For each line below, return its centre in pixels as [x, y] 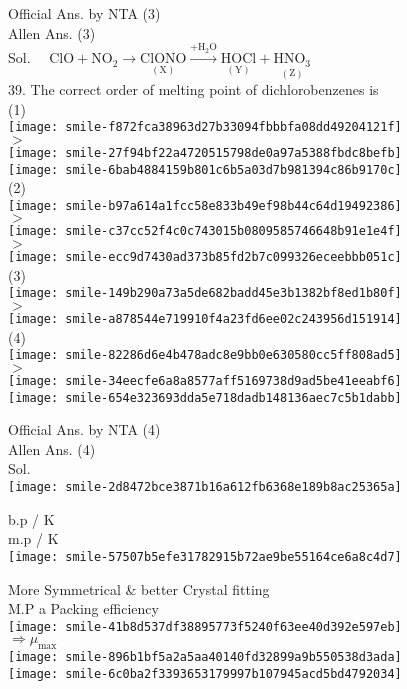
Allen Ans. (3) [52, 32]
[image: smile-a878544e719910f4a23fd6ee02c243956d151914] [205, 319]
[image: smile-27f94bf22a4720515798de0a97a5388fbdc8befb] [205, 152]
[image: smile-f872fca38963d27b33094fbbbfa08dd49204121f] [205, 127]
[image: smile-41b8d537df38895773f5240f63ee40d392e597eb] [205, 626]
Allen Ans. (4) [52, 448]
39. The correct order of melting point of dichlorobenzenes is [193, 89]
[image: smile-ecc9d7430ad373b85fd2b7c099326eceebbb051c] [205, 257]
